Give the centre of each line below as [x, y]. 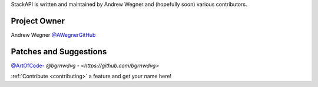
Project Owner [38, 21]
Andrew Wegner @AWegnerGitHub [53, 34]
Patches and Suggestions [59, 52]
